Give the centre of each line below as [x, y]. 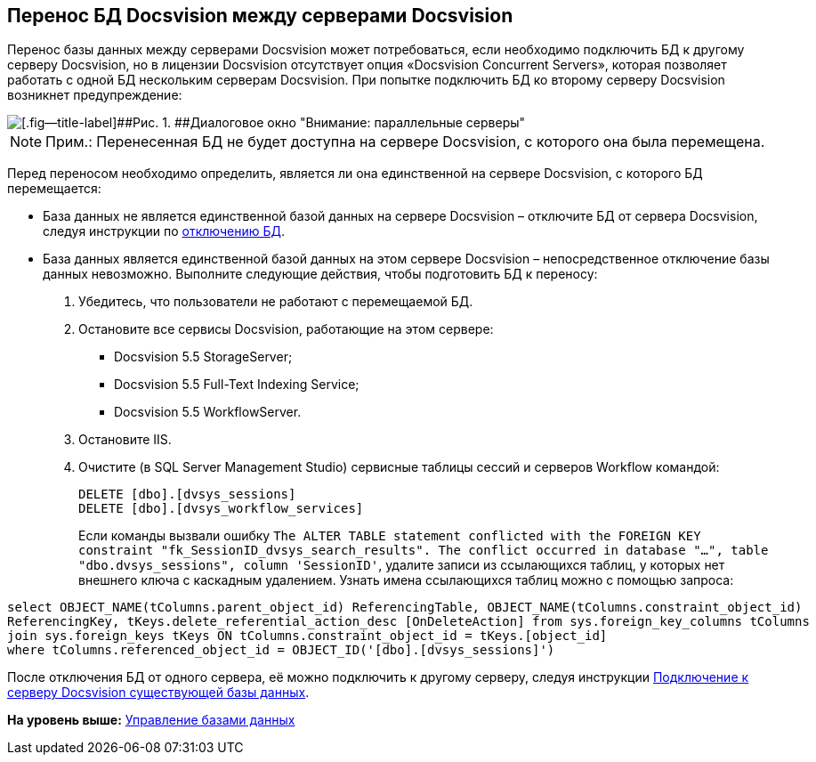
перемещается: [54, 189]
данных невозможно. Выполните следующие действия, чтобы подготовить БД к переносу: [320, 274]
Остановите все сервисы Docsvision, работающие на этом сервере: [286, 329]
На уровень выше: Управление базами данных [151, 720]
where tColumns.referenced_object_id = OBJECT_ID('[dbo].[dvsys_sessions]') [281, 650]
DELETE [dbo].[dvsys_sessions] [187, 494]
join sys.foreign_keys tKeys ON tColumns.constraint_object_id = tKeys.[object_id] [307, 636]
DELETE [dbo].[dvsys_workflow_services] [221, 509]
